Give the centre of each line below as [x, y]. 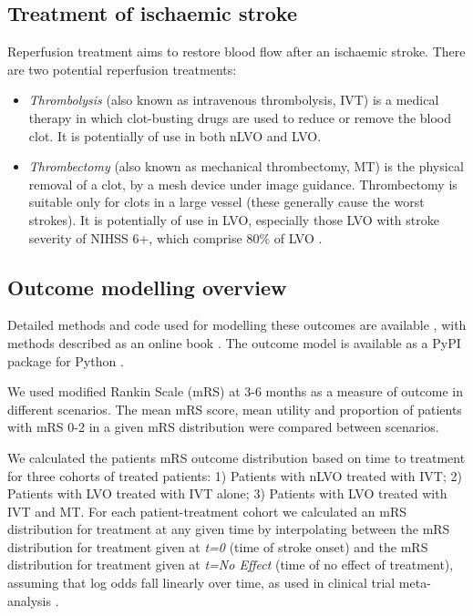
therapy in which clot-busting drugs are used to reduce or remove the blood [240, 117]
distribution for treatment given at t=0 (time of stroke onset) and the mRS [218, 546]
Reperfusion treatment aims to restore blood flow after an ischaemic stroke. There [236, 51]
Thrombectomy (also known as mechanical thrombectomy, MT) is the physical [246, 166]
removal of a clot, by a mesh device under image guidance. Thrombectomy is [243, 184]
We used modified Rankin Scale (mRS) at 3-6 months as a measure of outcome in [236, 391]
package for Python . [66, 360]
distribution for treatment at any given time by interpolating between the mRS [229, 529]
